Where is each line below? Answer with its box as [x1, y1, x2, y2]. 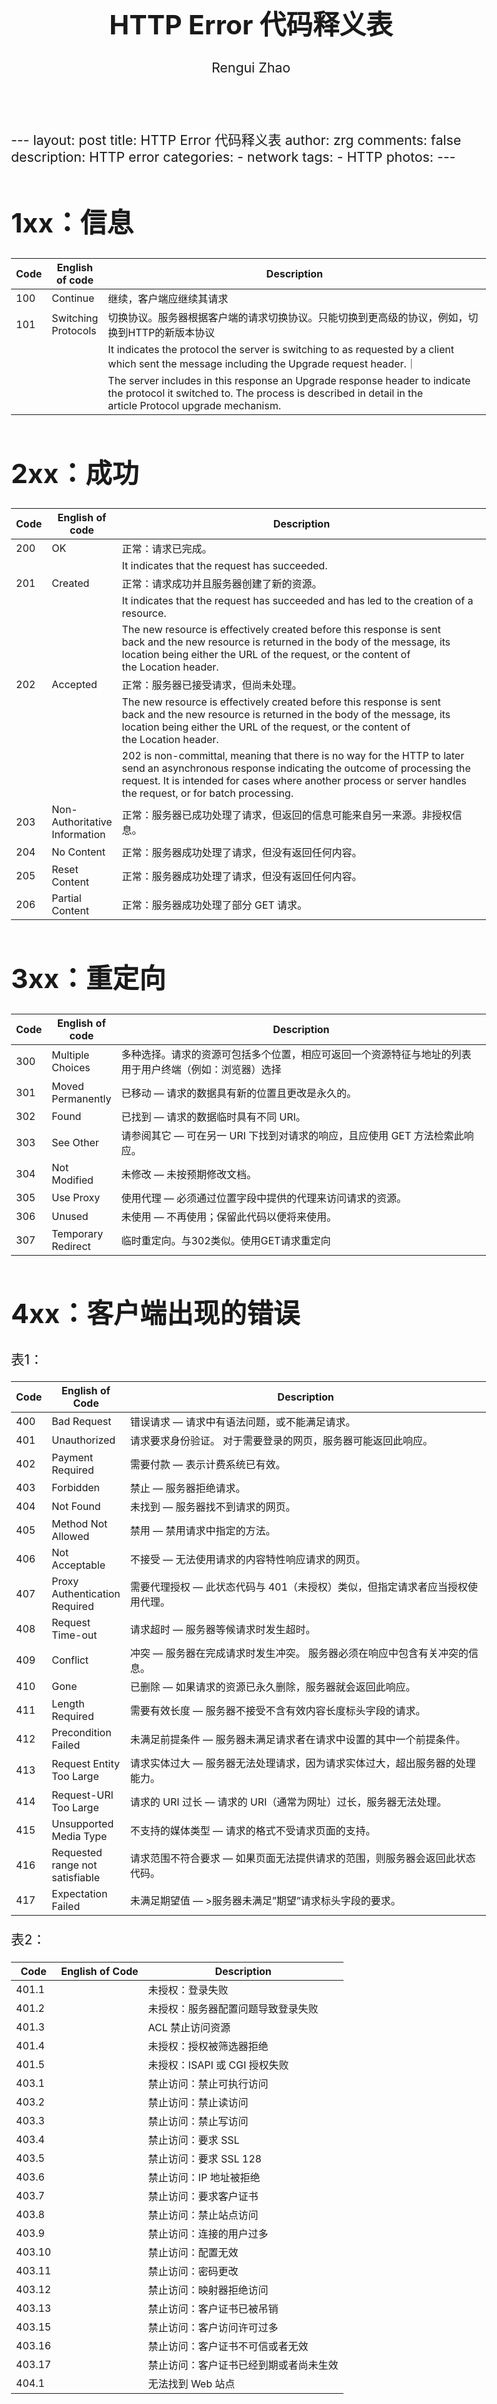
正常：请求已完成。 [121, 542, 213, 556]
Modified [51, 1173, 94, 1187]
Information [51, 828, 106, 842]
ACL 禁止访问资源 [147, 2020, 231, 2034]
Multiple [51, 1048, 90, 1062]
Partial [51, 891, 82, 905]
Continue [51, 291, 95, 305]
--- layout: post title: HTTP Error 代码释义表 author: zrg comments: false [11, 131, 462, 149]
